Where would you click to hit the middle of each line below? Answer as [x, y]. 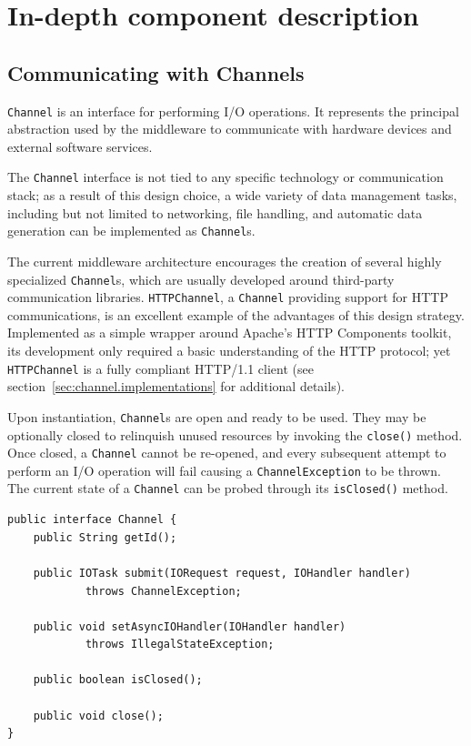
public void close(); [98, 716]
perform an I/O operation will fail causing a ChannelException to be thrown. [224, 470]
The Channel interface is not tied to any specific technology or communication [225, 177]
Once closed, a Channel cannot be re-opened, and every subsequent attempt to [227, 453]
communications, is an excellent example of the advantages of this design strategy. [236, 314]
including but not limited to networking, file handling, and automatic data [215, 212]
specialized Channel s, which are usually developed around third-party [201, 279]
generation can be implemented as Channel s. [131, 231]
